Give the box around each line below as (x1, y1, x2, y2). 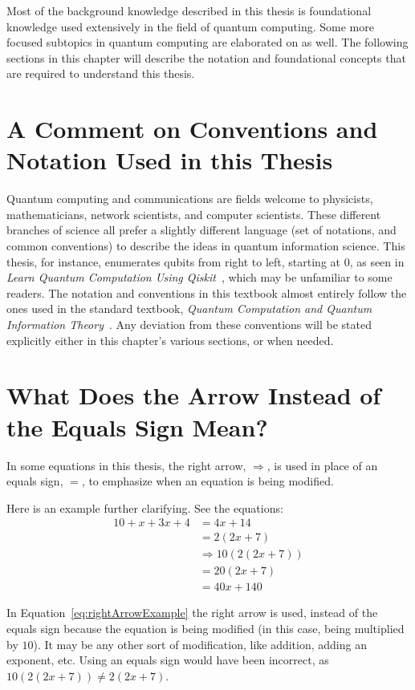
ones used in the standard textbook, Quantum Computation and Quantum (6, 300, 372, 317)
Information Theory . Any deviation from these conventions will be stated (6, 316, 372, 333)
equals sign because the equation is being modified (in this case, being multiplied (6, 620, 405, 637)
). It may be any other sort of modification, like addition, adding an (33, 635, 367, 652)
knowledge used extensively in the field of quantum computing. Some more (6, 18, 374, 34)
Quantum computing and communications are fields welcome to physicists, (6, 190, 373, 207)
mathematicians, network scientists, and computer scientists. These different (6, 205, 381, 222)
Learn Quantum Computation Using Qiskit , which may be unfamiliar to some (6, 269, 393, 286)
